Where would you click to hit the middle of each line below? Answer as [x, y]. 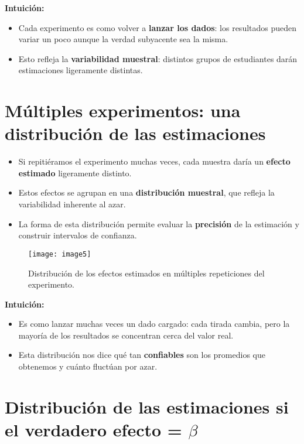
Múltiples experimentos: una [123, 110]
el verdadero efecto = [93, 430]
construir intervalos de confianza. [78, 235]
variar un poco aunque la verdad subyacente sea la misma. [123, 39]
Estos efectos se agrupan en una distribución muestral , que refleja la [146, 192]
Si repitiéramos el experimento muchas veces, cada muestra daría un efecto [154, 161]
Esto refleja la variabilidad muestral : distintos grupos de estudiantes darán [158, 58]
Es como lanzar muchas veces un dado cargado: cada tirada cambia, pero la [154, 324]
